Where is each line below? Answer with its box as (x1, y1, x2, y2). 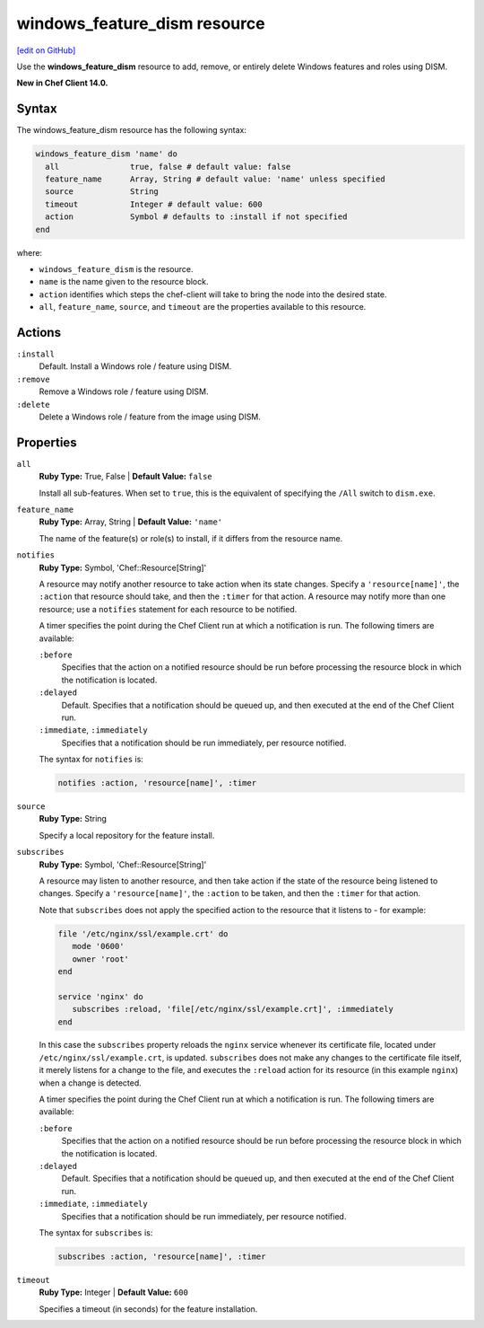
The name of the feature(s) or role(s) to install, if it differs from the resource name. (39, 532, 343, 543)
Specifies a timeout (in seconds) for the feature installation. (39, 1303, 258, 1315)
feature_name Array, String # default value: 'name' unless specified (45, 174, 385, 184)
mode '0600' (72, 941, 125, 952)
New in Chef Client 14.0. (16, 77, 108, 89)
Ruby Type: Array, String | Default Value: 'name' (39, 516, 223, 527)
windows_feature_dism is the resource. (39, 263, 194, 274)
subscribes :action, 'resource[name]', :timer (57, 1251, 266, 1262)
